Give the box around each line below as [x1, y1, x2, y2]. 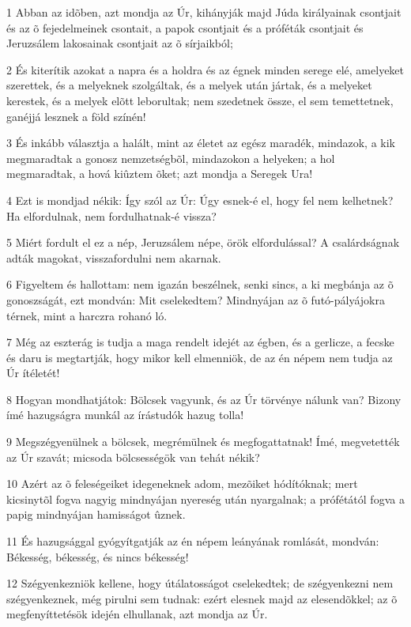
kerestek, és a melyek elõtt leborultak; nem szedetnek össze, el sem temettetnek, [6, 92, 394, 108]
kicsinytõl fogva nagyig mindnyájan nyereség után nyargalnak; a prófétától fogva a [6, 490, 405, 507]
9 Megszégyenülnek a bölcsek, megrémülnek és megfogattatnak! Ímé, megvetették [6, 433, 400, 450]
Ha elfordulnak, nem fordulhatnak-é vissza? [6, 207, 217, 224]
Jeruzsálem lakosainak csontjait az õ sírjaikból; [6, 35, 233, 51]
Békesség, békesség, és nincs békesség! [6, 548, 189, 565]
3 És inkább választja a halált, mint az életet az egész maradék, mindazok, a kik [6, 134, 395, 151]
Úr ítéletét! [6, 364, 60, 381]
